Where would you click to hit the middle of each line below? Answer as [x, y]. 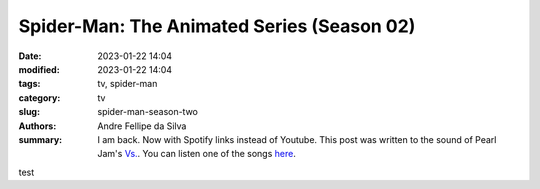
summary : [40, 139]
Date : [30, 56]
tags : [29, 84]
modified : [39, 69]
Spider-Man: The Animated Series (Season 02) [217, 26]
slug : [29, 112]
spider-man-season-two [148, 112]
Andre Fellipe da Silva [142, 126]
